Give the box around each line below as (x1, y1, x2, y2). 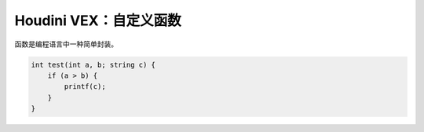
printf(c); (64, 82, 106, 91)
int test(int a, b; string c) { (31, 60, 156, 69)
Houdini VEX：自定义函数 (14, 12, 181, 29)
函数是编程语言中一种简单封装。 (14, 39, 118, 49)
